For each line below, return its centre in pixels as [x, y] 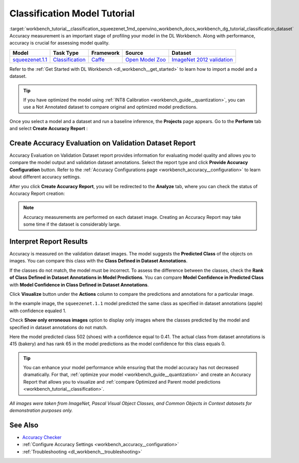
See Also [24, 425]
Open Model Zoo [146, 59]
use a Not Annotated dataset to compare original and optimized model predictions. [110, 107]
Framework [105, 53]
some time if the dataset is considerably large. [72, 224]
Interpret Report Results [49, 241]
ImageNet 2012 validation [202, 59]
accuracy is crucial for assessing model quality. [60, 43]
